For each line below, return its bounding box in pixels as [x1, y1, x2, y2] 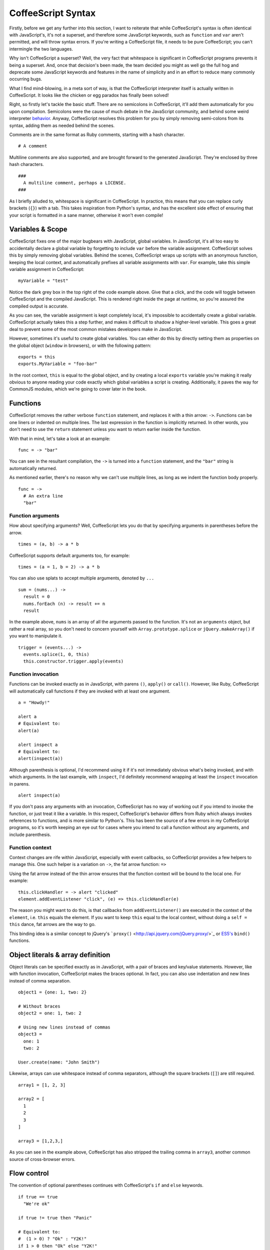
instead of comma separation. [9, 977, 71, 983]
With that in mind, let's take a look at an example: [9, 435, 110, 441]
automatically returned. [9, 465, 57, 471]
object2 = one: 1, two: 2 [18, 1010, 82, 1016]
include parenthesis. [9, 831, 51, 837]
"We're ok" [23, 1201, 50, 1207]
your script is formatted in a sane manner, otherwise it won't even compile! [9, 212, 163, 218]
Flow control [9, 1169, 49, 1177]
